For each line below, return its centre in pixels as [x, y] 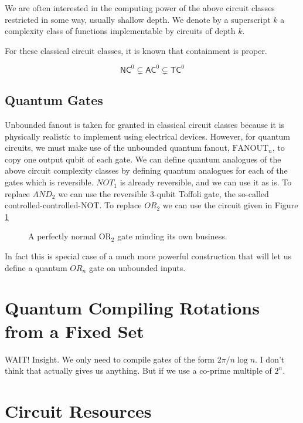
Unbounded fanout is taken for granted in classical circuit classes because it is [145, 125]
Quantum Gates [54, 100]
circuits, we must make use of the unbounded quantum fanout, [117, 148]
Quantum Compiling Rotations [132, 308]
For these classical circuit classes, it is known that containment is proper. [136, 50]
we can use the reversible [103, 193]
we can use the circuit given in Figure [230, 205]
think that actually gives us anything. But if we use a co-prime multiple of [138, 370]
